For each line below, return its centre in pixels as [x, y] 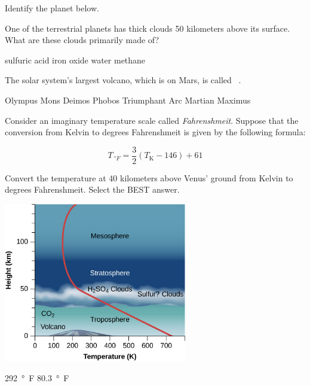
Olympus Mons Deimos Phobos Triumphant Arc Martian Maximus [128, 100]
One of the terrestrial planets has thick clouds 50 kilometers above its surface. [148, 28]
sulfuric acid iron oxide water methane [75, 60]
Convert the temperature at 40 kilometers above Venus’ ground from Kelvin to [149, 177]
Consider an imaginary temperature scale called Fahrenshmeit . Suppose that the [152, 120]
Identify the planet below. [52, 8]
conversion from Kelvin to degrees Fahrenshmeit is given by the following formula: [155, 132]
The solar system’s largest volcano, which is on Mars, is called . [123, 80]
